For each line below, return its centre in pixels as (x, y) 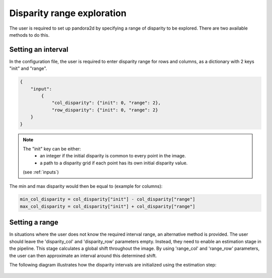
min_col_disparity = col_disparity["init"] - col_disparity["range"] (108, 199)
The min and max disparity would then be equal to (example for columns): (86, 186)
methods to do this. (29, 35)
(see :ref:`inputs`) (41, 172)
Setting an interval (39, 50)
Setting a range (34, 222)
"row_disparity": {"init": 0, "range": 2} (105, 110)
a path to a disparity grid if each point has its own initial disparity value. (114, 163)
